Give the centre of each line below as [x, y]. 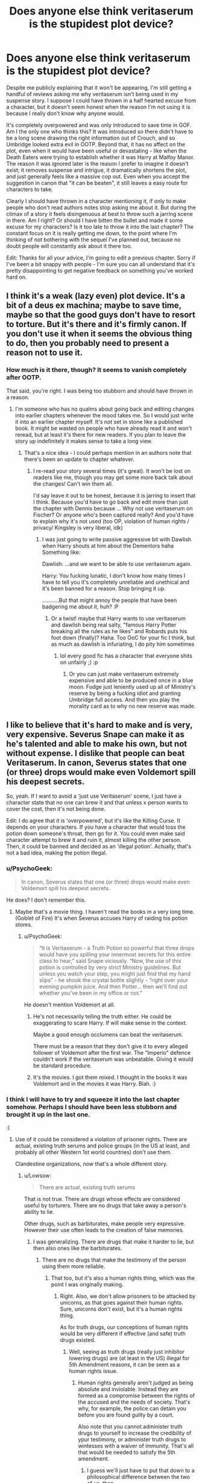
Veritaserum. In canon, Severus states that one [96, 763]
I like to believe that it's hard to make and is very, [99, 725]
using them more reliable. [74, 1266]
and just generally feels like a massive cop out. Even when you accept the [98, 176]
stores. [24, 924]
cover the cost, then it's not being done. [56, 809]
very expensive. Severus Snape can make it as [96, 735]
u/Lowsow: [37, 1176]
